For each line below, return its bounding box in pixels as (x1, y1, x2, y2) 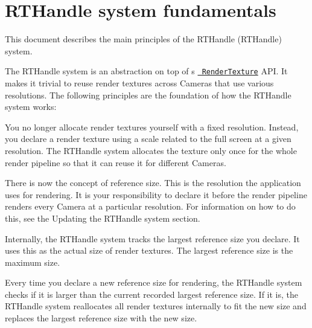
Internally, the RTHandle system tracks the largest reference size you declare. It (5, 232, 300, 245)
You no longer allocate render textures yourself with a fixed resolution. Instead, (5, 120, 299, 133)
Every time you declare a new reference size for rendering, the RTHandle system (5, 276, 302, 289)
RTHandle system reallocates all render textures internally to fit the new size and (5, 300, 307, 312)
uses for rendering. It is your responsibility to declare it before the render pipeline (5, 188, 307, 201)
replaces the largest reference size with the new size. (5, 312, 197, 324)
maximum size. (5, 256, 60, 268)
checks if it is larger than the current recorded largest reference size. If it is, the (5, 288, 299, 300)
